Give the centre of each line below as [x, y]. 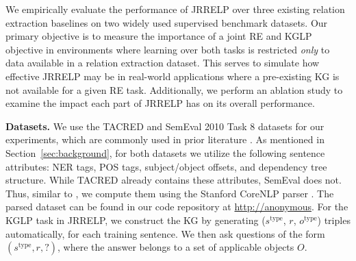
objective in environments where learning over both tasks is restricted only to [168, 49]
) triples [334, 220]
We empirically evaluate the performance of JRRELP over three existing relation [175, 9]
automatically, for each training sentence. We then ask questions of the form [165, 233]
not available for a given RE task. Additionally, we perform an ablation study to [174, 89]
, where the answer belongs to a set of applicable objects [176, 247]
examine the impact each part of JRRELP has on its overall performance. [160, 103]
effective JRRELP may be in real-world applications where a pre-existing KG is [173, 76]
